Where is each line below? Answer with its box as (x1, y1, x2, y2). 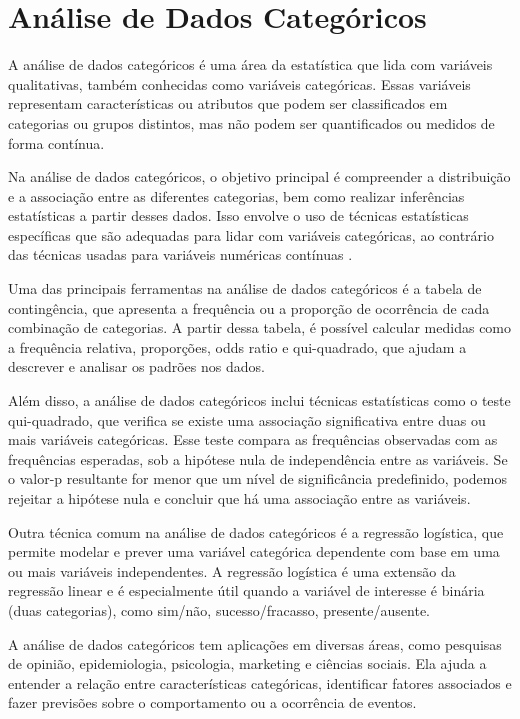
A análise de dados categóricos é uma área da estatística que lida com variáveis (8, 54, 493, 75)
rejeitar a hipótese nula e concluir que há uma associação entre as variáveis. (8, 488, 471, 508)
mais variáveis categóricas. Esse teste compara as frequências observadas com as (8, 429, 498, 450)
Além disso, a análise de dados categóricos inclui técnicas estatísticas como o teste (8, 390, 511, 411)
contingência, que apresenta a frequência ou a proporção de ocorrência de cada (8, 297, 490, 318)
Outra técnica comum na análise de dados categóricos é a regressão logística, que (8, 521, 504, 542)
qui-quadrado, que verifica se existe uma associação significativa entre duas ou (8, 409, 486, 430)
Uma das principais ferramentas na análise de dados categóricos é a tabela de (8, 278, 482, 299)
